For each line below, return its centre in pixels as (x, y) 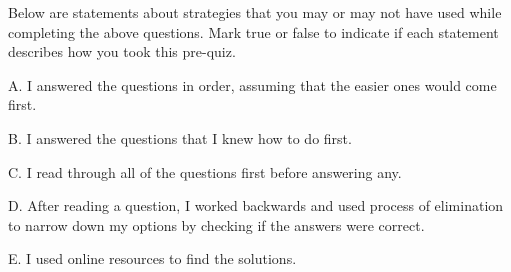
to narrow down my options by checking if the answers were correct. (216, 224)
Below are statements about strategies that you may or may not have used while (255, 12)
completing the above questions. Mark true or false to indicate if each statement (253, 31)
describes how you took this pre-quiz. (122, 51)
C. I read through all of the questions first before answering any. (205, 171)
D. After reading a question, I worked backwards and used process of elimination (256, 205)
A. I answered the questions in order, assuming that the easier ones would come (252, 84)
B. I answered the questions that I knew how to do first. (180, 137)
